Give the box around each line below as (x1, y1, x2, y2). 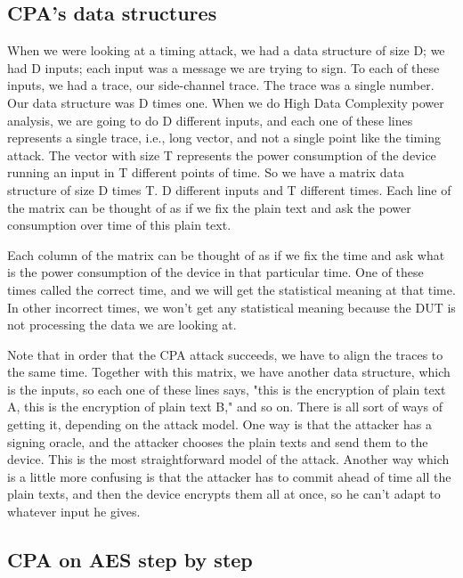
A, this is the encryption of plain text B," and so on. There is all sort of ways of (7, 397, 443, 416)
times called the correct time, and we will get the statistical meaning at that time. (7, 280, 456, 298)
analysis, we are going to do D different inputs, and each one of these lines (7, 110, 413, 129)
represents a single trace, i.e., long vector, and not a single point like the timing (7, 128, 441, 147)
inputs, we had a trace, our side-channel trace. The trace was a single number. (7, 76, 435, 94)
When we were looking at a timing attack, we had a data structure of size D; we (7, 41, 445, 60)
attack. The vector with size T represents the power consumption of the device (7, 145, 436, 164)
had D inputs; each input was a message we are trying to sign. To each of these (7, 58, 440, 77)
